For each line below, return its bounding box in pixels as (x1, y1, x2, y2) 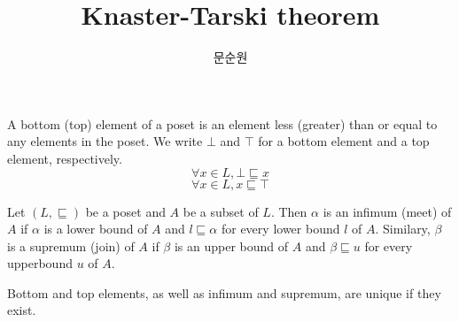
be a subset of (183, 202, 259, 220)
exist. (7, 301, 36, 319)
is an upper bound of (174, 236, 289, 255)
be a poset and (85, 202, 166, 220)
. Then (270, 202, 307, 220)
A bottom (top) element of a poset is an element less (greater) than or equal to (7, 114, 438, 133)
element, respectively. (7, 149, 122, 167)
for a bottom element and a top (258, 132, 430, 150)
